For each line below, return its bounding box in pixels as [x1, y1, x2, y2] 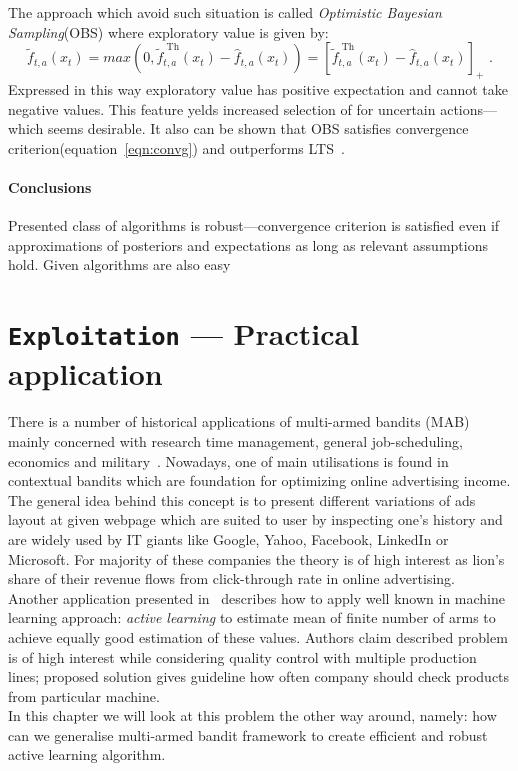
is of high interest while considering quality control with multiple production [8, 646, 477, 667]
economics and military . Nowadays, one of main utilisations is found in [8, 450, 449, 471]
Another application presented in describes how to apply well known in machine [8, 587, 505, 608]
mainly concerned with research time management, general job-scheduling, [8, 430, 463, 451]
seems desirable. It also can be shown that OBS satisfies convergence [48, 118, 469, 139]
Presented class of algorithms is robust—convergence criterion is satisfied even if [8, 215, 500, 236]
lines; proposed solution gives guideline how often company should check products [8, 666, 510, 687]
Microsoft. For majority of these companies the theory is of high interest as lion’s [8, 548, 505, 569]
